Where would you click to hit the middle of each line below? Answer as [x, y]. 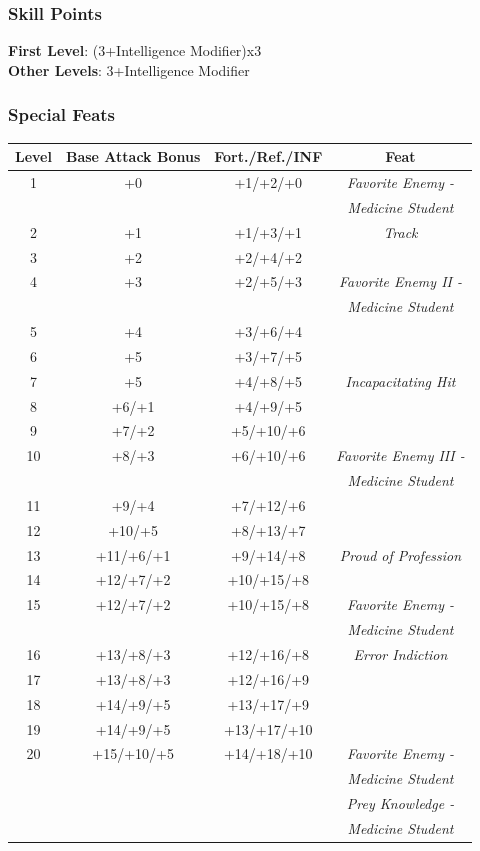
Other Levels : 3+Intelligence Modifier [129, 69]
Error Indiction [400, 654]
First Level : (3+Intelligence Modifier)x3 [135, 50]
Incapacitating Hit [400, 380]
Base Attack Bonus [133, 156]
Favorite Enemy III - [400, 455]
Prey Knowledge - [400, 803]
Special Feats [62, 114]
